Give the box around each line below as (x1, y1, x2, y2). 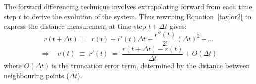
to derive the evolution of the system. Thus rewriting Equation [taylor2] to (23, 11, 251, 21)
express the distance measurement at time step (4, 21, 146, 31)
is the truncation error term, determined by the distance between (52, 60, 250, 70)
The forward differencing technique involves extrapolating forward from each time (4, 1, 252, 11)
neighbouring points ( (4, 70, 69, 80)
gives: (169, 21, 187, 31)
